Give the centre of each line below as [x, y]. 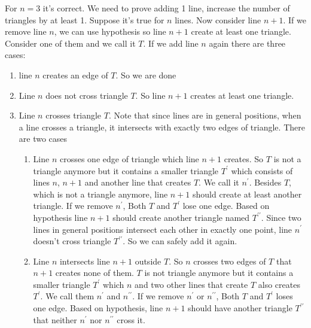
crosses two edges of [230, 261]
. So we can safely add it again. [180, 241]
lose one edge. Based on [226, 206]
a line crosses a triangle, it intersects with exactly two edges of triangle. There [162, 127]
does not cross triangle [87, 95]
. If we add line [171, 43]
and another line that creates [138, 182]
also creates [279, 284]
